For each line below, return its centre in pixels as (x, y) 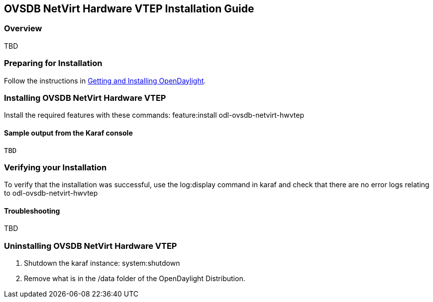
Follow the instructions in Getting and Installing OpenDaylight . (105, 80)
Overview (23, 29)
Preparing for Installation (53, 63)
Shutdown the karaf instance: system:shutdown (102, 263)
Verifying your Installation (55, 167)
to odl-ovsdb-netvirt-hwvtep (51, 193)
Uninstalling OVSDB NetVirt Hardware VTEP (91, 246)
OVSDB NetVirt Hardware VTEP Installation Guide (129, 9)
